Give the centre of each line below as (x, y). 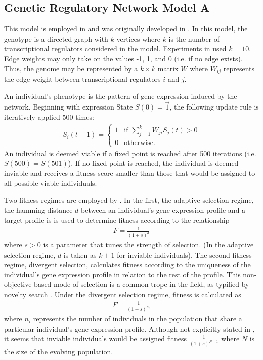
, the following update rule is (214, 107)
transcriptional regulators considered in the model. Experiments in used (115, 48)
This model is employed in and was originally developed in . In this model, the (126, 29)
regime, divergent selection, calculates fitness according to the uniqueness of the (127, 264)
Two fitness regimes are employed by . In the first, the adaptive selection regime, (129, 200)
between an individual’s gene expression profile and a (163, 210)
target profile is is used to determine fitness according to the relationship (117, 220)
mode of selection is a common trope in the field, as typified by (151, 284)
